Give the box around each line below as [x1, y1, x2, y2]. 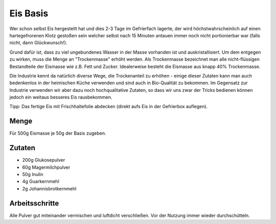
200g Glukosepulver [22, 157, 65, 163]
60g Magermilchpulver [22, 164, 71, 170]
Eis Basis [9, 8, 49, 19]
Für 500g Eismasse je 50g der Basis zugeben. [9, 130, 106, 136]
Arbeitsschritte [9, 199, 59, 208]
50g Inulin [22, 171, 43, 178]
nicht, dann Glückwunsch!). [9, 40, 67, 46]
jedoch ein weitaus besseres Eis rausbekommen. [9, 94, 112, 101]
